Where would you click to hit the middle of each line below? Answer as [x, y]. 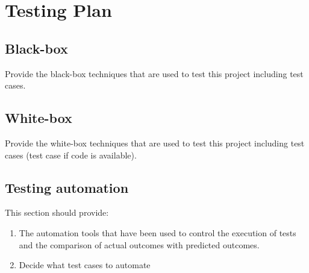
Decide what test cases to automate [85, 265]
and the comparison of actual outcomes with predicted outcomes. [139, 244]
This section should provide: [57, 212]
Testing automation [67, 187]
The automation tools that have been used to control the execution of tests [158, 232]
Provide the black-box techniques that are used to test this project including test [154, 73]
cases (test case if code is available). [71, 155]
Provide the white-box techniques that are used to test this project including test [155, 143]
